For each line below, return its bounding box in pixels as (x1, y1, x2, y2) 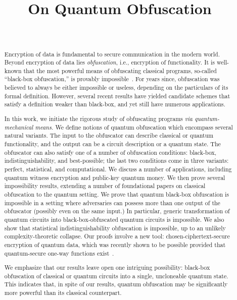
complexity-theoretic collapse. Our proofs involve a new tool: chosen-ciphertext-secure (4, 232, 230, 241)
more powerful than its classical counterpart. (4, 288, 122, 297)
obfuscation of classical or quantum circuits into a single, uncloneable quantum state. (4, 271, 228, 280)
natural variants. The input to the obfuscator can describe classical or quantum (4, 131, 214, 140)
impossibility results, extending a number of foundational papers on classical (4, 182, 206, 190)
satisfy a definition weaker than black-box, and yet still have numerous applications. (4, 100, 225, 108)
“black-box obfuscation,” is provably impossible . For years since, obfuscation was (4, 75, 220, 83)
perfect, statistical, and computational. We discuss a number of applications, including (4, 164, 232, 173)
